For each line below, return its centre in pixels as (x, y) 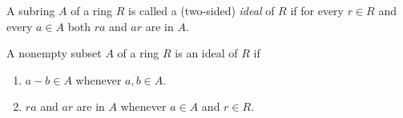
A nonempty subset (54, 53)
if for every (317, 10)
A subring (31, 10)
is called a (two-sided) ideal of (201, 10)
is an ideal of (206, 53)
